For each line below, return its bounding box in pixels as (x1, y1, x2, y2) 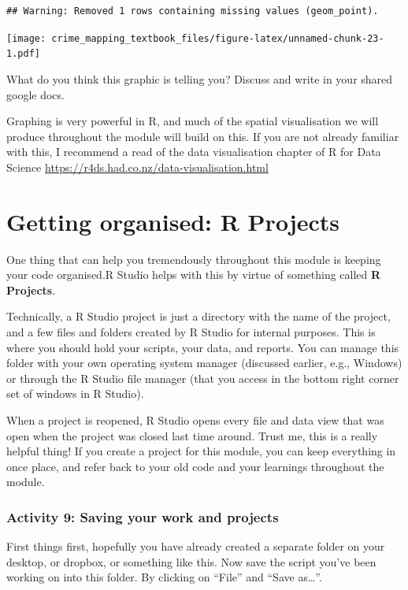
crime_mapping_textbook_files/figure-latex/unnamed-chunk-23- (51, 32, 384, 44)
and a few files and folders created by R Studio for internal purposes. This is (6, 323, 376, 340)
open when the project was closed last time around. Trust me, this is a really (6, 427, 378, 443)
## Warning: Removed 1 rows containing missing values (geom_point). (6, 6, 379, 17)
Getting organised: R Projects (6, 205, 339, 237)
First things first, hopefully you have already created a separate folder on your (6, 538, 385, 555)
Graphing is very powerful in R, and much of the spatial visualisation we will (6, 113, 379, 129)
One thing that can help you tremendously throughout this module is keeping (6, 250, 381, 267)
